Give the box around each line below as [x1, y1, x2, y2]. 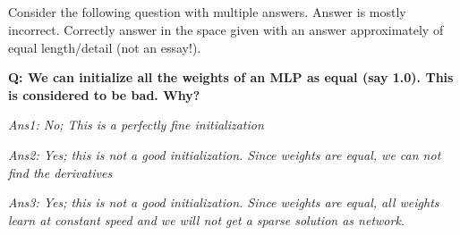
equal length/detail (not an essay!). [8, 38, 201, 56]
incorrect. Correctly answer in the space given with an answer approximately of [8, 20, 444, 38]
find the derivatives [8, 163, 113, 181]
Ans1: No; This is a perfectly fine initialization [8, 115, 264, 134]
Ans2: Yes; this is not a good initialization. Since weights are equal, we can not [8, 145, 441, 164]
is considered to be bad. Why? [8, 85, 200, 104]
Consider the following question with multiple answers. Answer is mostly [8, 3, 406, 21]
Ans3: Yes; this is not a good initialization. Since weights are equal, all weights [8, 193, 439, 212]
